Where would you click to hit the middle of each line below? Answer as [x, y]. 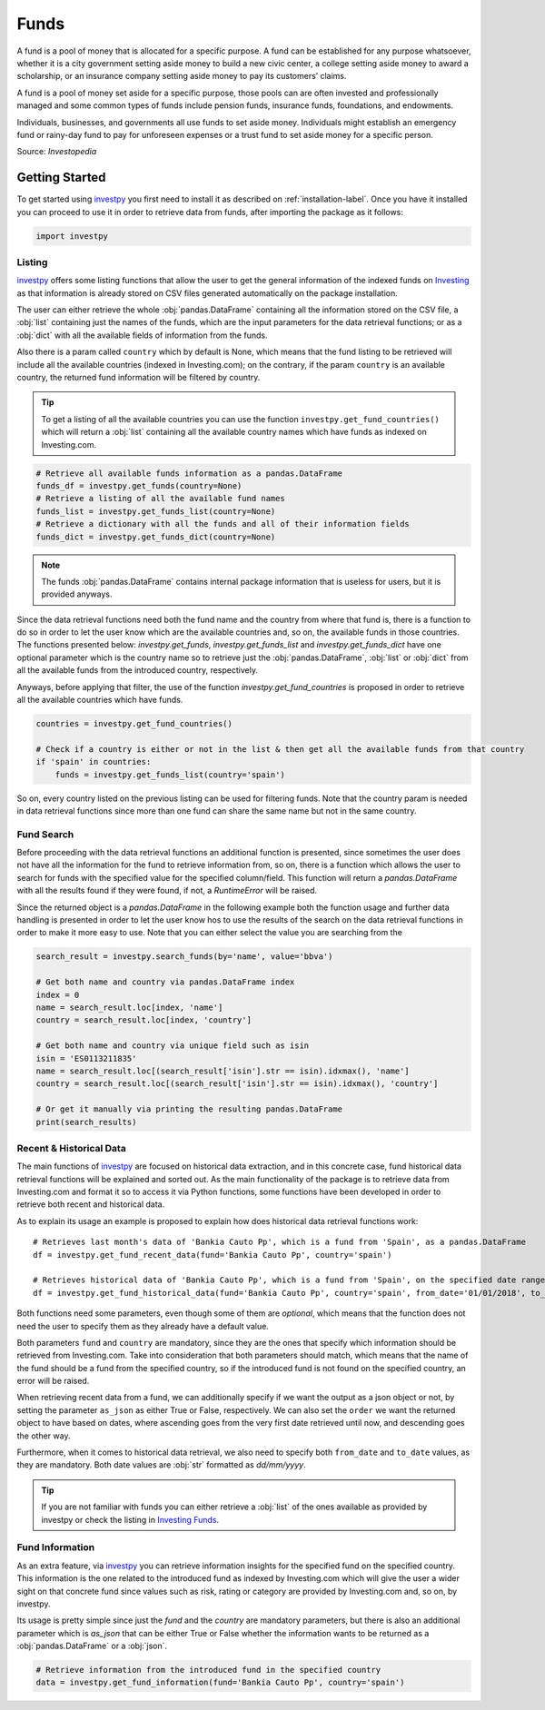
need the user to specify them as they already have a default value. [143, 1326]
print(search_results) [86, 1122]
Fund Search [45, 834]
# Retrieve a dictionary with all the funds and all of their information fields [223, 524]
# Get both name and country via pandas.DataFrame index [165, 982]
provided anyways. [77, 594]
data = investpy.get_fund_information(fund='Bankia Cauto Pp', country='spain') [220, 1683]
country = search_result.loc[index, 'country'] [144, 1020]
